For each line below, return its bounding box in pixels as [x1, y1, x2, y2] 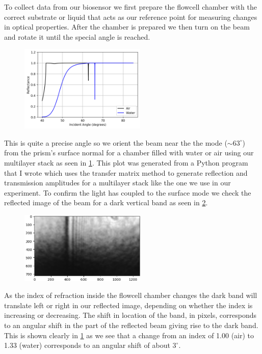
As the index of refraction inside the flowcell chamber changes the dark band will [4, 290, 257, 301]
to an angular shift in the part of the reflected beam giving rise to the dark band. [4, 320, 258, 331]
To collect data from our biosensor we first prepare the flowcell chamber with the [4, 2, 257, 12]
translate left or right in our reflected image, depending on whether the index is [4, 299, 253, 310]
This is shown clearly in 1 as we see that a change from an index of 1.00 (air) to [4, 330, 254, 340]
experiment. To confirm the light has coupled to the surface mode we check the [4, 187, 251, 198]
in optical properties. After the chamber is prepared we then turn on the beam [4, 21, 250, 32]
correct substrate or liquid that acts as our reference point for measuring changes [4, 11, 257, 22]
